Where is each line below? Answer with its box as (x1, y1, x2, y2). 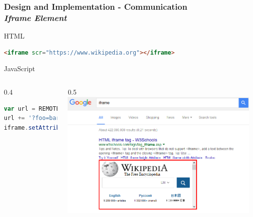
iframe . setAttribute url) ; (4, 124, 116, 131)
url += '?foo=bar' (4, 115, 63, 122)
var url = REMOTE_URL (4, 105, 74, 112)
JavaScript (4, 63, 36, 74)
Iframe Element (4, 11, 67, 23)
